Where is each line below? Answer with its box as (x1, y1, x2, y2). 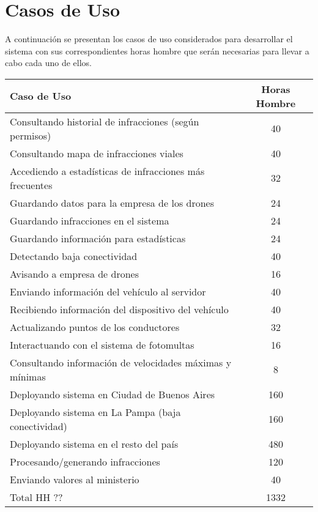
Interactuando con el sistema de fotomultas (10, 337, 194, 352)
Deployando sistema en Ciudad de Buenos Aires (10, 387, 215, 401)
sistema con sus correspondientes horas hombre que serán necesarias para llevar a (5, 44, 309, 57)
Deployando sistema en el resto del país (10, 436, 179, 451)
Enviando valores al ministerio (10, 472, 139, 486)
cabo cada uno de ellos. (5, 56, 92, 69)
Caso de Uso (10, 89, 72, 103)
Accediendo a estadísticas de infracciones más (10, 163, 205, 178)
